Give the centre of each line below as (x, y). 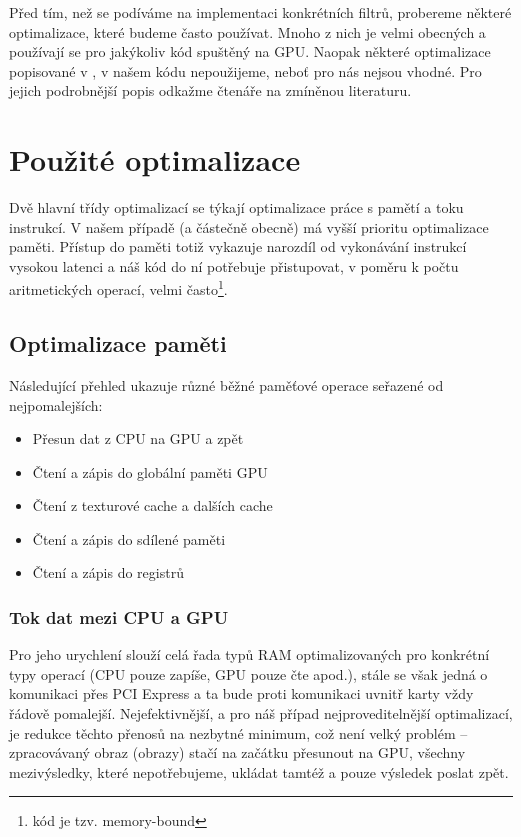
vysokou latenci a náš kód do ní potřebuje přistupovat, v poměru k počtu (234, 265)
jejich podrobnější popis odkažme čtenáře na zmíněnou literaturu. (210, 90)
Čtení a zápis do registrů (108, 572)
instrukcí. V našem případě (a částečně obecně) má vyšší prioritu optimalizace (249, 226)
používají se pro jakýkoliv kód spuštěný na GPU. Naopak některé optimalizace (250, 51)
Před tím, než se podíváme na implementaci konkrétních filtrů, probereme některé (260, 12)
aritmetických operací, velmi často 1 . (118, 288)
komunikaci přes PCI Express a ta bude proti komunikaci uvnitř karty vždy (241, 693)
